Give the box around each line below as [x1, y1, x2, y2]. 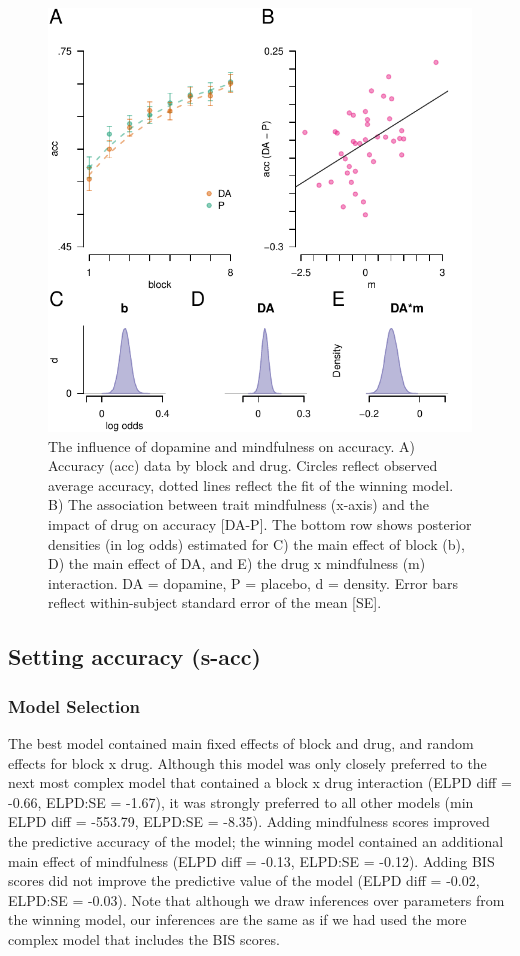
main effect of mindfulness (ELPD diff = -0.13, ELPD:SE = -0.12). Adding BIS [8, 850, 495, 871]
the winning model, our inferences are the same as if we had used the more [8, 909, 467, 930]
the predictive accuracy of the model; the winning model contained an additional [8, 830, 504, 851]
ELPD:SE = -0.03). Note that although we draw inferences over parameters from [8, 889, 505, 910]
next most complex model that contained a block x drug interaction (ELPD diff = [8, 772, 512, 793]
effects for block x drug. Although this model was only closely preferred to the [8, 752, 487, 773]
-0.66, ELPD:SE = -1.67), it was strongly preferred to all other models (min [8, 791, 474, 812]
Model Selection [8, 693, 141, 718]
